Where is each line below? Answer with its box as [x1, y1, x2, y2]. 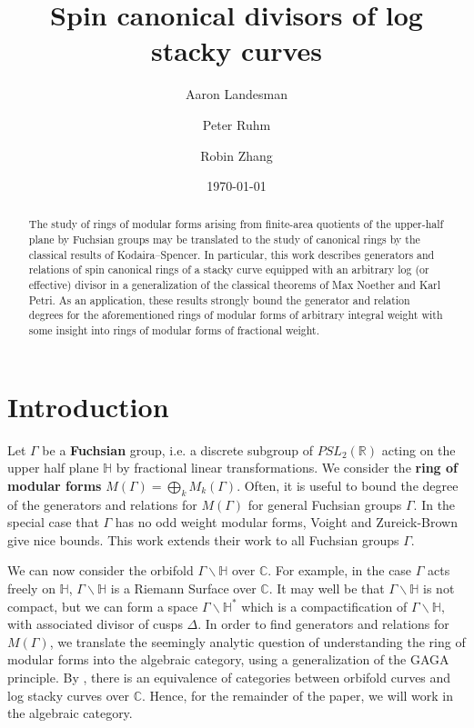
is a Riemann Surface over [110, 579, 257, 598]
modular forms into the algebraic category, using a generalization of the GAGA [7, 650, 449, 669]
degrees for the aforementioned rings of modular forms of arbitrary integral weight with [28, 307, 443, 323]
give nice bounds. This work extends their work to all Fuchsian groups [7, 530, 399, 549]
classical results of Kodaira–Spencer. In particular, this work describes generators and [28, 246, 435, 262]
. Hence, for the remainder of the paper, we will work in [142, 685, 454, 704]
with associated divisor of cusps [7, 614, 183, 633]
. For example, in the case [267, 561, 412, 580]
